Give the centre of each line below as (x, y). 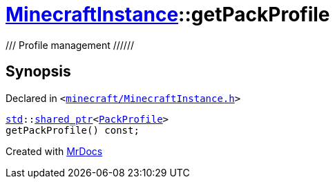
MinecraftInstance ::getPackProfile (168, 14)
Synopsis (38, 72)
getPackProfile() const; (73, 130)
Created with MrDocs (54, 151)
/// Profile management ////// (70, 45)
